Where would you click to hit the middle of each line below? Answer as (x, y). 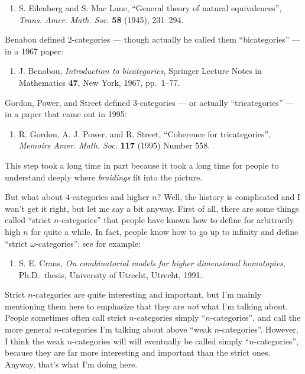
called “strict (28, 220)
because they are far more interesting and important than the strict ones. (138, 352)
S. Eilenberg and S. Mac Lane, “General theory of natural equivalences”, (150, 8)
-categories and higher (109, 197)
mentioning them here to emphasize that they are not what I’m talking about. (147, 306)
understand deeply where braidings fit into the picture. (104, 177)
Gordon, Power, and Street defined (68, 102)
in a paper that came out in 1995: (66, 114)
